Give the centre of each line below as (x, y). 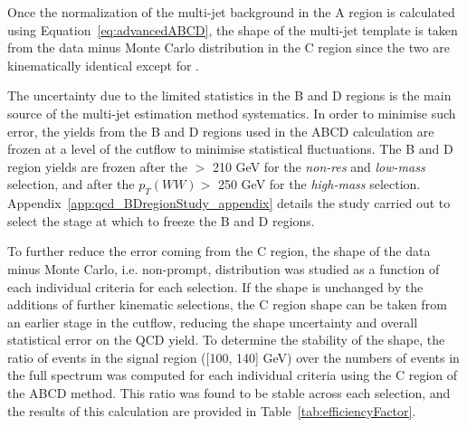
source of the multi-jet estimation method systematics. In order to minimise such (232, 113)
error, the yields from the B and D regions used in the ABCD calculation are (221, 131)
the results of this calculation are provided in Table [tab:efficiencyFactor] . (212, 410)
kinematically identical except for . (103, 65)
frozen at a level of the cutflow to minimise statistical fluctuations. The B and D (230, 149)
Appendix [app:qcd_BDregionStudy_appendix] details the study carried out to (229, 203)
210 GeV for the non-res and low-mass (319, 166)
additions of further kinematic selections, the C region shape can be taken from (227, 304)
